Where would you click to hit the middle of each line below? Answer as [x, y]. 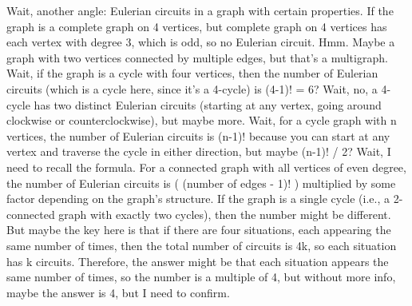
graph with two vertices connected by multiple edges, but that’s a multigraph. [197, 57]
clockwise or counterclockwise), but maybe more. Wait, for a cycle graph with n [202, 120]
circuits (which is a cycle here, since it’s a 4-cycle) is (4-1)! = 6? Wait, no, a [192, 88]
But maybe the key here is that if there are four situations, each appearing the [199, 230]
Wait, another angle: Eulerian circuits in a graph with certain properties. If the [200, 10]
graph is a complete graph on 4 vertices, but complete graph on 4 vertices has [197, 26]
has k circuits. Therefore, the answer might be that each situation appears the [198, 261]
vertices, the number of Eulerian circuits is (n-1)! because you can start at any [198, 135]
